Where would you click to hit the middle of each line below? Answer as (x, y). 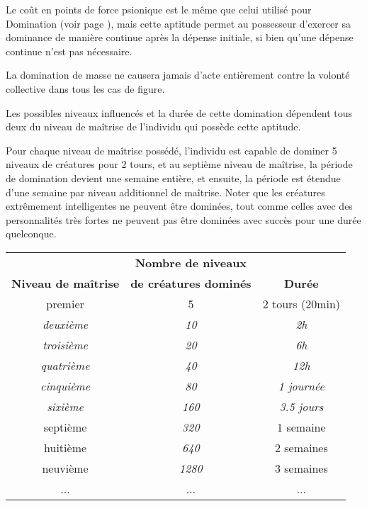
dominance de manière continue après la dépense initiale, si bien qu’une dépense (180, 37)
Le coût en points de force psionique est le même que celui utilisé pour (159, 9)
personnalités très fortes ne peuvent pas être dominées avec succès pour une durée (183, 219)
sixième (65, 406)
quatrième (65, 365)
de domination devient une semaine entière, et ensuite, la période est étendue (173, 178)
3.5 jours (301, 406)
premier (65, 303)
